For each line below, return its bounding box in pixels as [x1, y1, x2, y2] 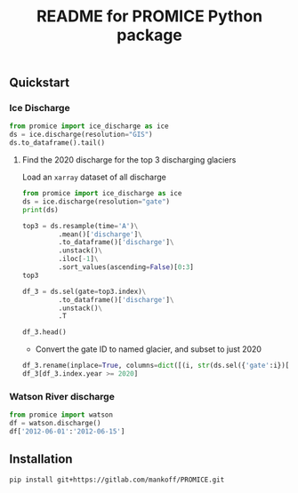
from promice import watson [9, 410, 114, 419]
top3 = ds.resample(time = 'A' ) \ [21, 221, 139, 230]
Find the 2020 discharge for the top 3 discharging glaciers [21, 155, 237, 165]
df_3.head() [21, 328, 67, 337]
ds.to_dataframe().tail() [9, 139, 105, 147]
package [117, 25, 182, 45]
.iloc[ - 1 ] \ [58, 255, 99, 264]
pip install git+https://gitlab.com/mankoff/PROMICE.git [9, 475, 225, 484]
